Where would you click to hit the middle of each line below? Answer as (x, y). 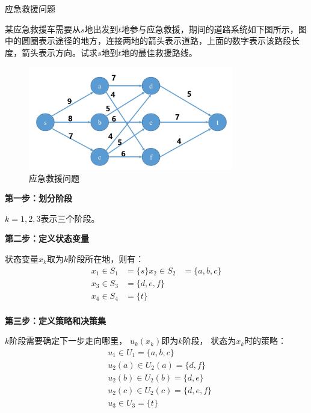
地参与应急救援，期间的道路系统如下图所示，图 (214, 29)
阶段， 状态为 (209, 341)
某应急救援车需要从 (43, 29)
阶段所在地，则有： (106, 258)
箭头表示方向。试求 (59, 52)
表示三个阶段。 (70, 218)
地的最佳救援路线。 (159, 52)
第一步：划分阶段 (38, 198)
